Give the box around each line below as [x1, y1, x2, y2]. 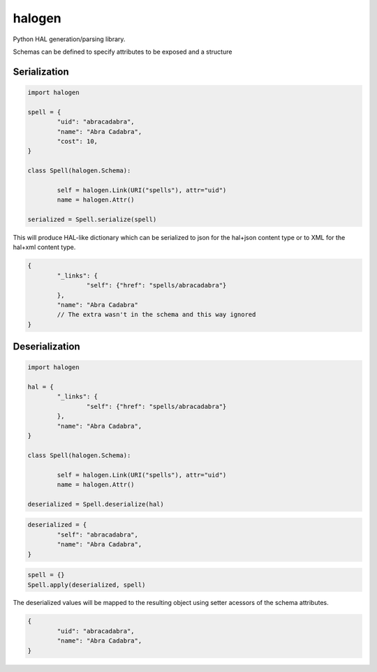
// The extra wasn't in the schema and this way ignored [57, 311, 256, 319]
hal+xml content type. [13, 243, 76, 251]
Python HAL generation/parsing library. [13, 35, 126, 43]
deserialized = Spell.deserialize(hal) [27, 500, 164, 508]
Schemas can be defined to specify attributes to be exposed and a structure [13, 47, 232, 56]
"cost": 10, [57, 137, 98, 145]
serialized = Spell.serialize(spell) [27, 216, 157, 223]
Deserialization [13, 341, 80, 352]
